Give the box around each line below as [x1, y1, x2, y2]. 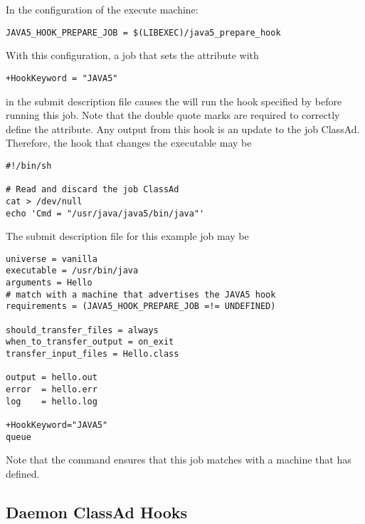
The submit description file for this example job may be [6, 229, 249, 243]
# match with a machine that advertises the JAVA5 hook [6, 289, 276, 300]
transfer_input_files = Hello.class [6, 349, 179, 359]
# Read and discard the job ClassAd [6, 184, 179, 195]
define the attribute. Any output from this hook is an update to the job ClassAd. [6, 121, 360, 136]
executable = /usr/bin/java [6, 266, 139, 276]
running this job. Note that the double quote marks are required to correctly [6, 108, 340, 122]
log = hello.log [6, 396, 97, 407]
